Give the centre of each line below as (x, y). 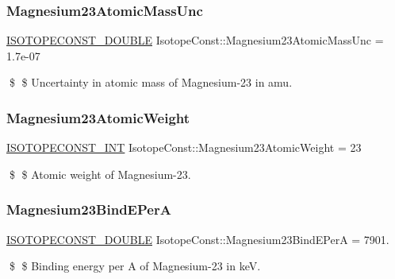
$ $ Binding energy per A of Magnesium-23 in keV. (135, 266)
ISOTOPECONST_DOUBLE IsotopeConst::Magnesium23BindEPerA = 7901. (198, 239)
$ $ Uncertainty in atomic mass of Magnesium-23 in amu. (151, 82)
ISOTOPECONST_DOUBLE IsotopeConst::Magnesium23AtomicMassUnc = (195, 40)
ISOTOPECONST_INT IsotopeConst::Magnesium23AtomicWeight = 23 (184, 147)
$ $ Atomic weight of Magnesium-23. (100, 174)
